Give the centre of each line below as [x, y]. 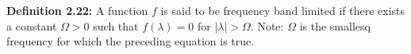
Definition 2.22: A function [77, 10]
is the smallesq [335, 25]
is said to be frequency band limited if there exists [283, 10]
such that [116, 25]
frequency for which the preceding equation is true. [131, 41]
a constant [32, 25]
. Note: [267, 25]
